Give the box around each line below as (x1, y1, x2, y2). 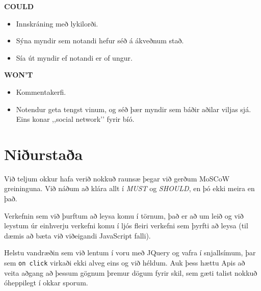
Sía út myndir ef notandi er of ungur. (16, 52, 133, 63)
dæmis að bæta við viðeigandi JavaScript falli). (4, 230, 151, 241)
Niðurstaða (4, 143, 83, 164)
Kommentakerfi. (16, 86, 66, 97)
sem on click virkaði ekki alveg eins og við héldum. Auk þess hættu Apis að (4, 257, 245, 268)
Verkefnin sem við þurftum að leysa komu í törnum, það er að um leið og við (4, 210, 244, 221)
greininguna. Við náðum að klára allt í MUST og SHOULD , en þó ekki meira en (4, 183, 255, 194)
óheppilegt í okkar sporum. (4, 277, 88, 288)
